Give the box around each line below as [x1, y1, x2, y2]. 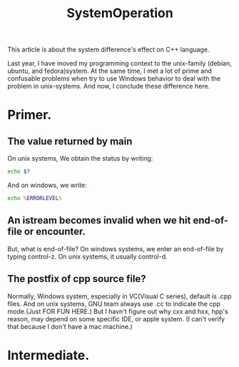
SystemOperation [66, 5, 173, 21]
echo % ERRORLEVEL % [7, 195, 62, 202]
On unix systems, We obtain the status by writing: [7, 154, 153, 163]
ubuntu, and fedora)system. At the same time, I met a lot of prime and [7, 66, 213, 76]
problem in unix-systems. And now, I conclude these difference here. [7, 82, 210, 91]
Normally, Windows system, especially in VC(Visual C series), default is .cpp [7, 291, 232, 301]
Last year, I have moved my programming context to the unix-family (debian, [7, 59, 232, 68]
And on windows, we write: [7, 181, 87, 190]
